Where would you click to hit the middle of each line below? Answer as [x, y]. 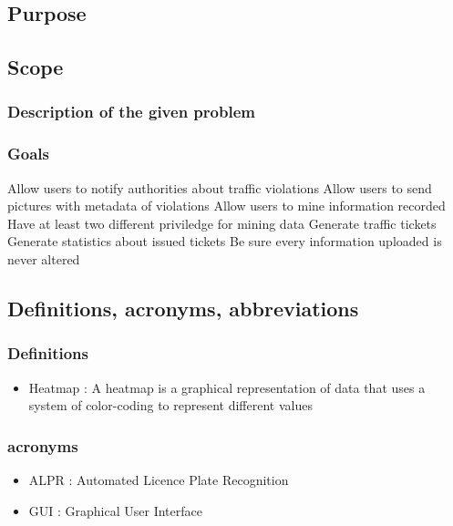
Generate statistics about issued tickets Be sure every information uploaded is [225, 241]
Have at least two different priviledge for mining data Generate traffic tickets [222, 223]
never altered [44, 259]
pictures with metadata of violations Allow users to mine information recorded [226, 206]
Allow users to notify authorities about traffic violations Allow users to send [220, 187]
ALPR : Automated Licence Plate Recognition [159, 480]
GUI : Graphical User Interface [115, 510]
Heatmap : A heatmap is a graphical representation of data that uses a [227, 387]
